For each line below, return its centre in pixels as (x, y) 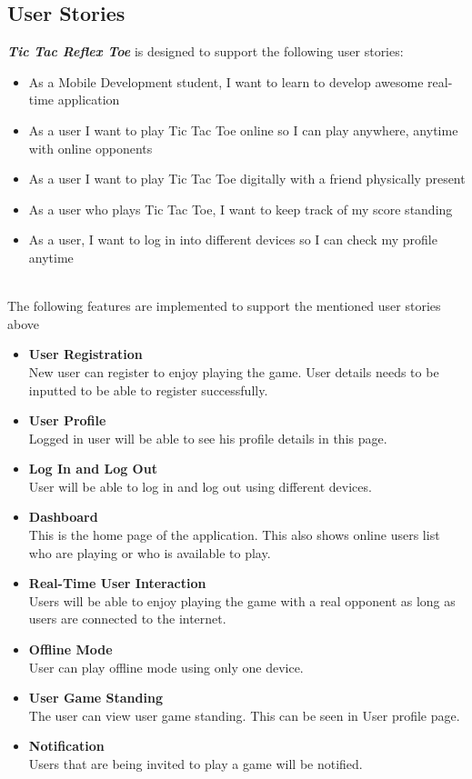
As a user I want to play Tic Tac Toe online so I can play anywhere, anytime (243, 130)
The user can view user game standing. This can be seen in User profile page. (244, 715)
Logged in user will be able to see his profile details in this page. (208, 438)
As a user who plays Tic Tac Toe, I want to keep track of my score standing (241, 209)
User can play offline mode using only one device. (166, 667)
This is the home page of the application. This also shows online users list (234, 535)
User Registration (85, 354)
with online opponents (90, 148)
